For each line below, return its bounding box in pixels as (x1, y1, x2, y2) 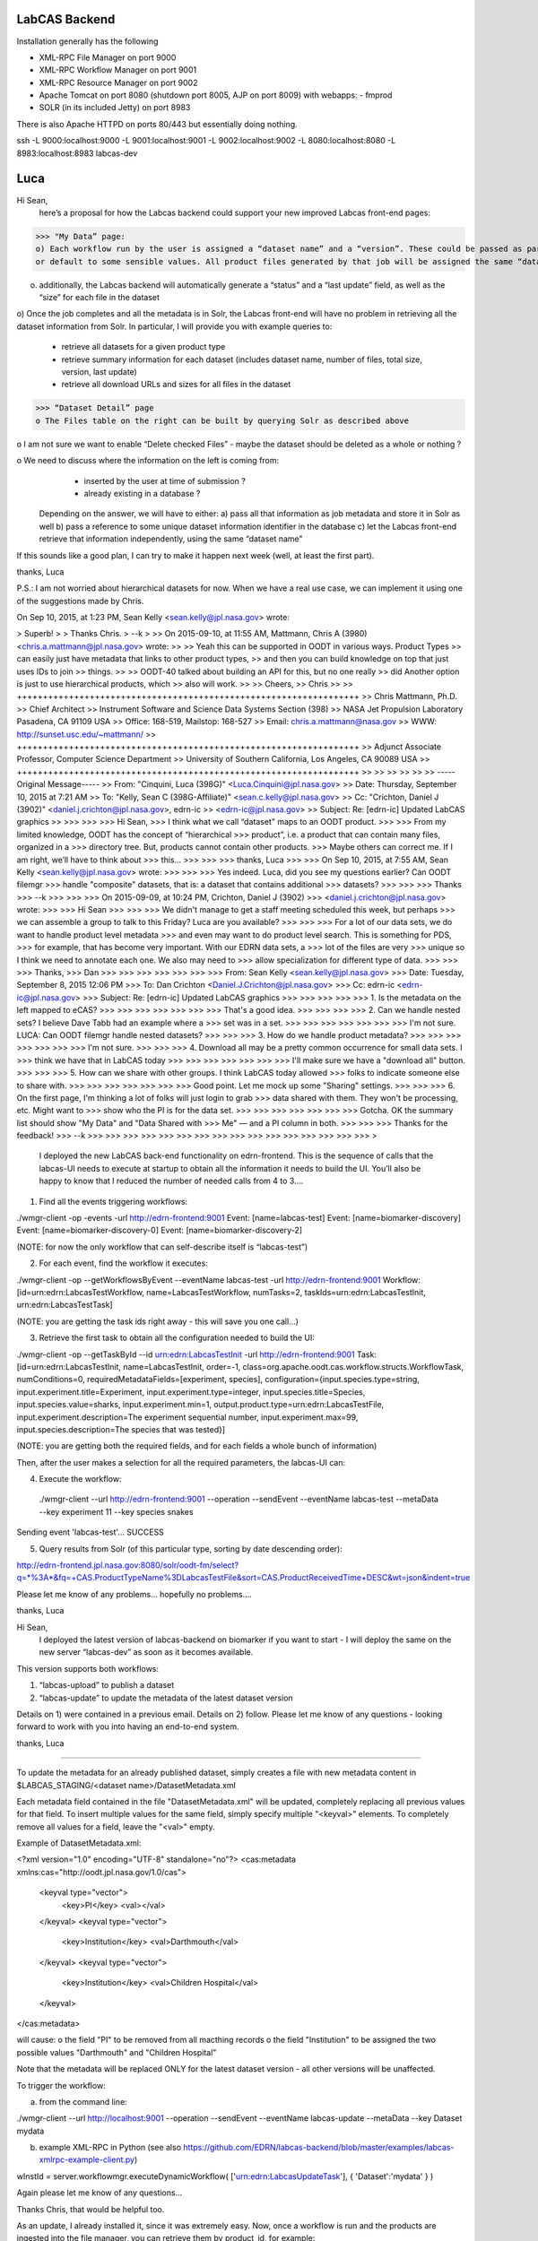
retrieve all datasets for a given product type (61, 342, 226, 352)
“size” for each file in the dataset (39, 292, 161, 303)
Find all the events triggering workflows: (39, 1196, 188, 1207)
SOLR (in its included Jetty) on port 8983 (39, 102, 191, 113)
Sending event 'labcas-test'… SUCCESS (16, 1527, 165, 1537)
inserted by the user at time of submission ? (83, 475, 246, 486)
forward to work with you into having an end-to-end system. (16, 1721, 239, 1732)
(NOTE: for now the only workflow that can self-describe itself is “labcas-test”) (16, 1242, 308, 1252)
